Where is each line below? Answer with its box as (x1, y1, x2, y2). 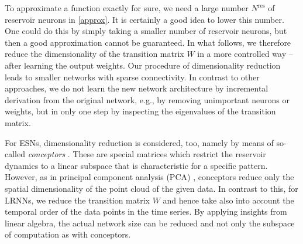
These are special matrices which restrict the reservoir (73, 148, 266, 160)
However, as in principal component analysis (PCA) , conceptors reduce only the (5, 171, 294, 183)
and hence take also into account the (163, 194, 294, 206)
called (5, 148, 25, 160)
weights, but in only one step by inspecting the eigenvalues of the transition (5, 105, 276, 117)
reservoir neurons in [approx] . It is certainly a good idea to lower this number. (5, 13, 284, 25)
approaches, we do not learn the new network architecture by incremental (5, 82, 268, 94)
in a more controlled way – (197, 48, 293, 60)
